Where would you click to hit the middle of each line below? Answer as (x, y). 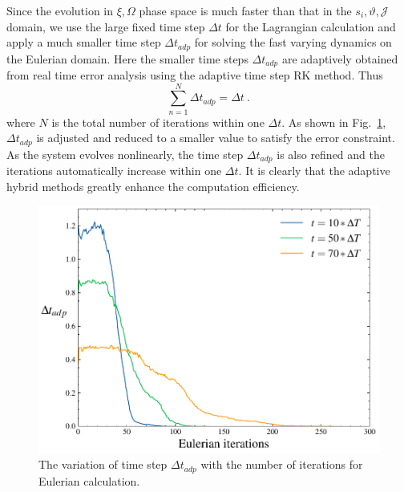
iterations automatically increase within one (114, 171)
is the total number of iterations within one (158, 122)
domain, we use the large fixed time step (106, 26)
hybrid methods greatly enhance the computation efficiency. (153, 186)
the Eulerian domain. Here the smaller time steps (127, 58)
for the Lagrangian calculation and (311, 26)
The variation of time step (103, 464)
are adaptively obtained (340, 58)
